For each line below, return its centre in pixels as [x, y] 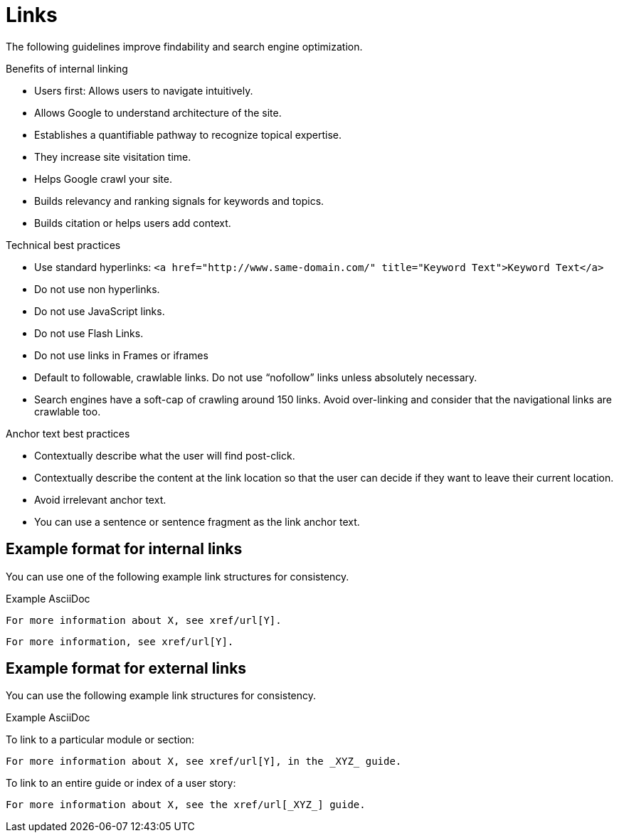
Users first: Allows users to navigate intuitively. [144, 90]
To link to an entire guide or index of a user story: [121, 783]
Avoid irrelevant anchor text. [100, 499]
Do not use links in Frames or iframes [121, 355]
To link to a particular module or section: [100, 740]
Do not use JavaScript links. [100, 311]
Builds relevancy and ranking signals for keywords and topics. [179, 201]
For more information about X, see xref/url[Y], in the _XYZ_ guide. [204, 762]
